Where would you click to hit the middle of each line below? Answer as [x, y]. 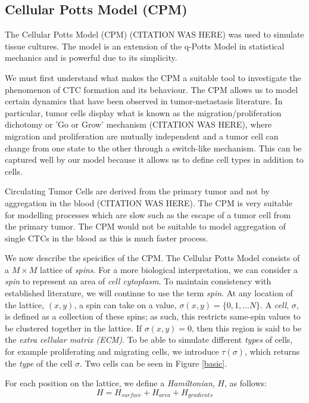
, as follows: [246, 383]
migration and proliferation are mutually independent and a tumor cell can [142, 136]
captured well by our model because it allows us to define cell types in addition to [154, 159]
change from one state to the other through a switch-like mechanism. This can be [153, 148]
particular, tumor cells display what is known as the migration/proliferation [143, 112]
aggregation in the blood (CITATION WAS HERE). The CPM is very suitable [149, 202]
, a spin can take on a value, [125, 304]
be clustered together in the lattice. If [73, 328]
